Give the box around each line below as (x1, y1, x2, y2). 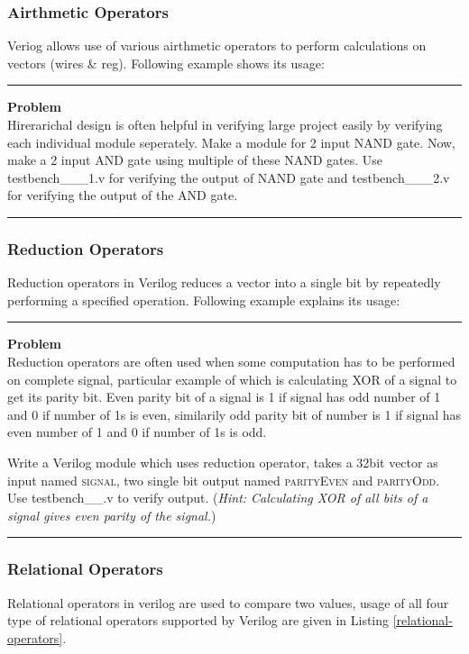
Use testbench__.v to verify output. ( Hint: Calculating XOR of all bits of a (7, 488, 428, 507)
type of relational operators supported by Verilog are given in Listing (7, 611, 390, 630)
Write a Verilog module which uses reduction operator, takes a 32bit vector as (7, 452, 438, 471)
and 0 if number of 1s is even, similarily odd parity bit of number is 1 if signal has (7, 404, 462, 423)
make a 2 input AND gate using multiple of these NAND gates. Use (7, 150, 382, 169)
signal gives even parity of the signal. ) (7, 505, 216, 524)
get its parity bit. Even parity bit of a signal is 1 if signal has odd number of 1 (7, 387, 441, 406)
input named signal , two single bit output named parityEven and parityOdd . (7, 470, 440, 489)
